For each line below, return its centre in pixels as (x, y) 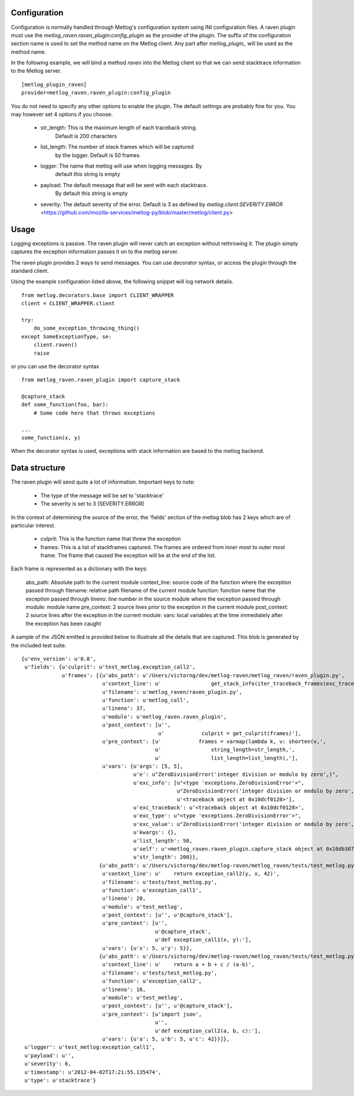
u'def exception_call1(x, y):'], (203, 940)
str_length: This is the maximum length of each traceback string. (119, 128)
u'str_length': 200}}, (166, 857)
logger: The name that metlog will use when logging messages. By (121, 166)
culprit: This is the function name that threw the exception (111, 539)
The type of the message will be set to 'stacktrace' (102, 495)
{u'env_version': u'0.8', (59, 659)
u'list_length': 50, (163, 841)
